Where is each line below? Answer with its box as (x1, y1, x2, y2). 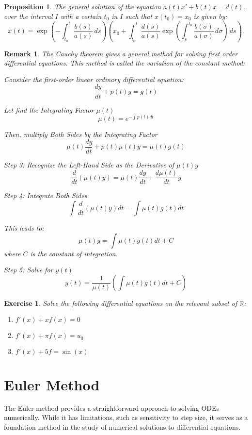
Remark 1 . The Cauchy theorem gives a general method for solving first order (4, 48, 238, 58)
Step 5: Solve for (4, 265, 53, 275)
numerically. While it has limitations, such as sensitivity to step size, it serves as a (4, 412, 248, 422)
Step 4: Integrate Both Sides (4, 190, 87, 201)
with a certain (60, 11, 102, 21)
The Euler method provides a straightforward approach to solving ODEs (4, 402, 220, 413)
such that (125, 11, 152, 21)
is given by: (193, 11, 227, 21)
